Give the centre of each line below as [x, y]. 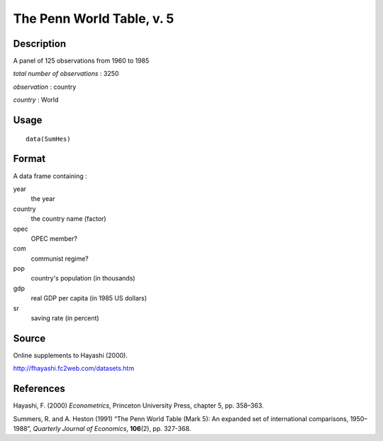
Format [29, 159]
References [39, 389]
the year [43, 199]
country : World [36, 100]
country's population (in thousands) [83, 278]
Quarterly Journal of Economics [80, 429]
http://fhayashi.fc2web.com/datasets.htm [74, 369]
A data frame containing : [50, 176]
